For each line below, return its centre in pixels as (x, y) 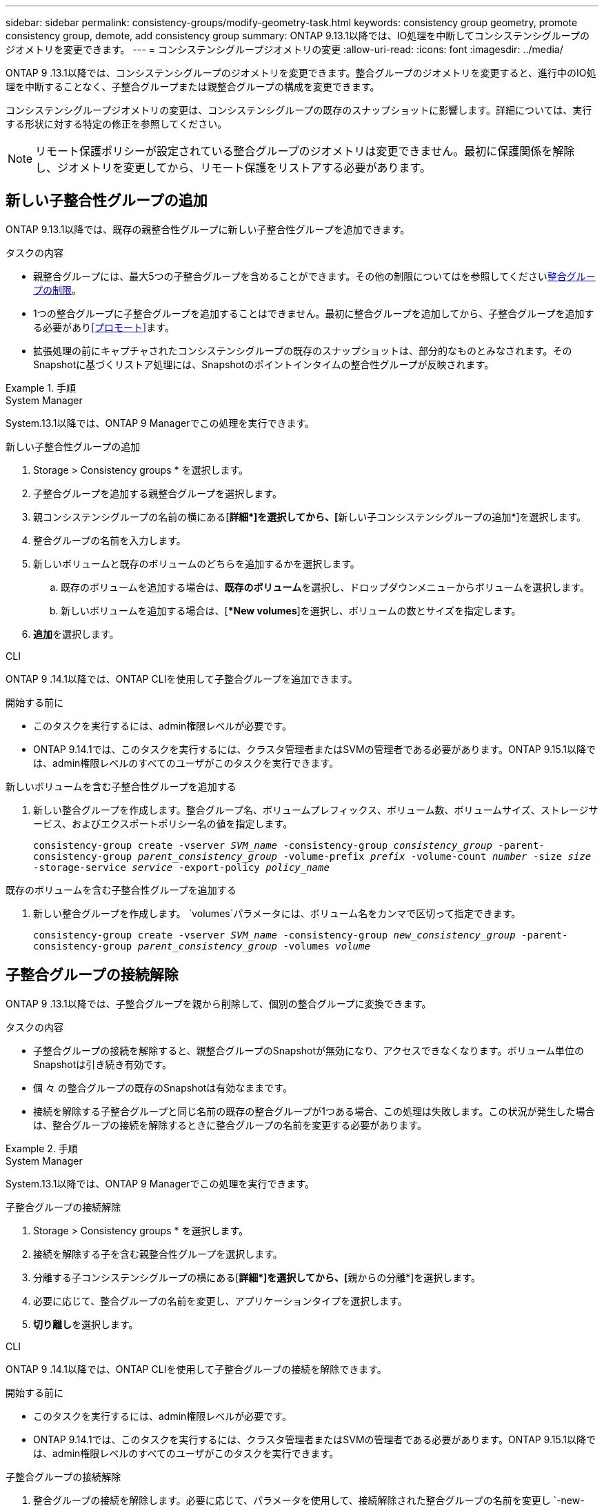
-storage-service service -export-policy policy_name (181, 867)
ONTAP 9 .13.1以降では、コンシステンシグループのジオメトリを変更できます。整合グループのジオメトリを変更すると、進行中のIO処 (301, 73)
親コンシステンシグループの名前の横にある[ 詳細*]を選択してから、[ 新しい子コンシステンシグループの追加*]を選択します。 (310, 516)
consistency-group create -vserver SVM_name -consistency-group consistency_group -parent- (289, 845)
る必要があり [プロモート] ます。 (104, 327)
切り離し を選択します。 (86, 1324)
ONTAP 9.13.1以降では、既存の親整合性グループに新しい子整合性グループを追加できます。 (208, 229)
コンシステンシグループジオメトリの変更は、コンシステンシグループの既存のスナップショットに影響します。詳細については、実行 (299, 110)
